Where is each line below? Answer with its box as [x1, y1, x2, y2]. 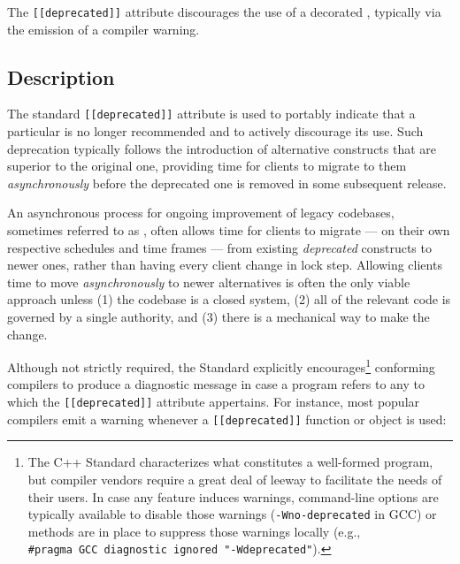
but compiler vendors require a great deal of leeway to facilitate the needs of [27, 469, 442, 488]
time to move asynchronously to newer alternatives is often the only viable [7, 272, 410, 291]
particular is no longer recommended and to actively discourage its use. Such [7, 122, 424, 141]
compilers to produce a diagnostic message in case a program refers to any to [7, 375, 425, 393]
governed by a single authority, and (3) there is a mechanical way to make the [7, 308, 430, 326]
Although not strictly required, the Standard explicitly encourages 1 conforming [7, 355, 435, 376]
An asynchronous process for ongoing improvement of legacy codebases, [7, 203, 395, 222]
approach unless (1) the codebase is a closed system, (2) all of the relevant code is [7, 290, 451, 309]
